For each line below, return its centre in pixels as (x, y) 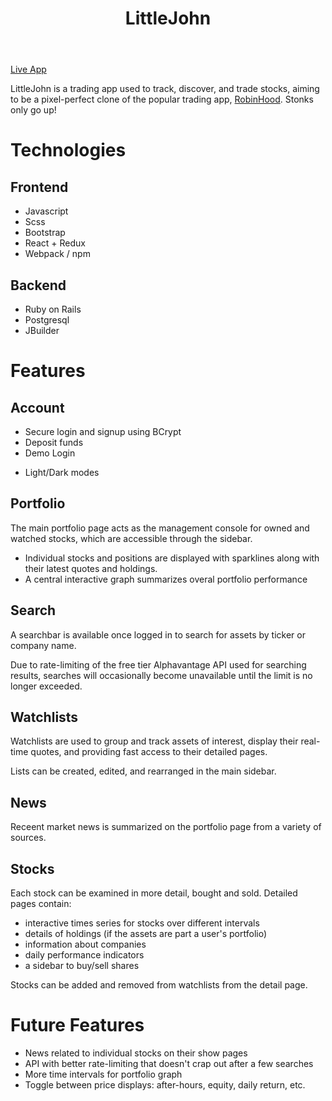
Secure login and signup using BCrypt (103, 431)
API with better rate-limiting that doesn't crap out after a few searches (169, 1063)
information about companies (85, 944)
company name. (43, 645)
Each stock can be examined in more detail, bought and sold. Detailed (154, 893)
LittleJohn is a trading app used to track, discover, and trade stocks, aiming (165, 89)
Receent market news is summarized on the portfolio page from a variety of (166, 827)
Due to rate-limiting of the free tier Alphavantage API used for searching (158, 664)
